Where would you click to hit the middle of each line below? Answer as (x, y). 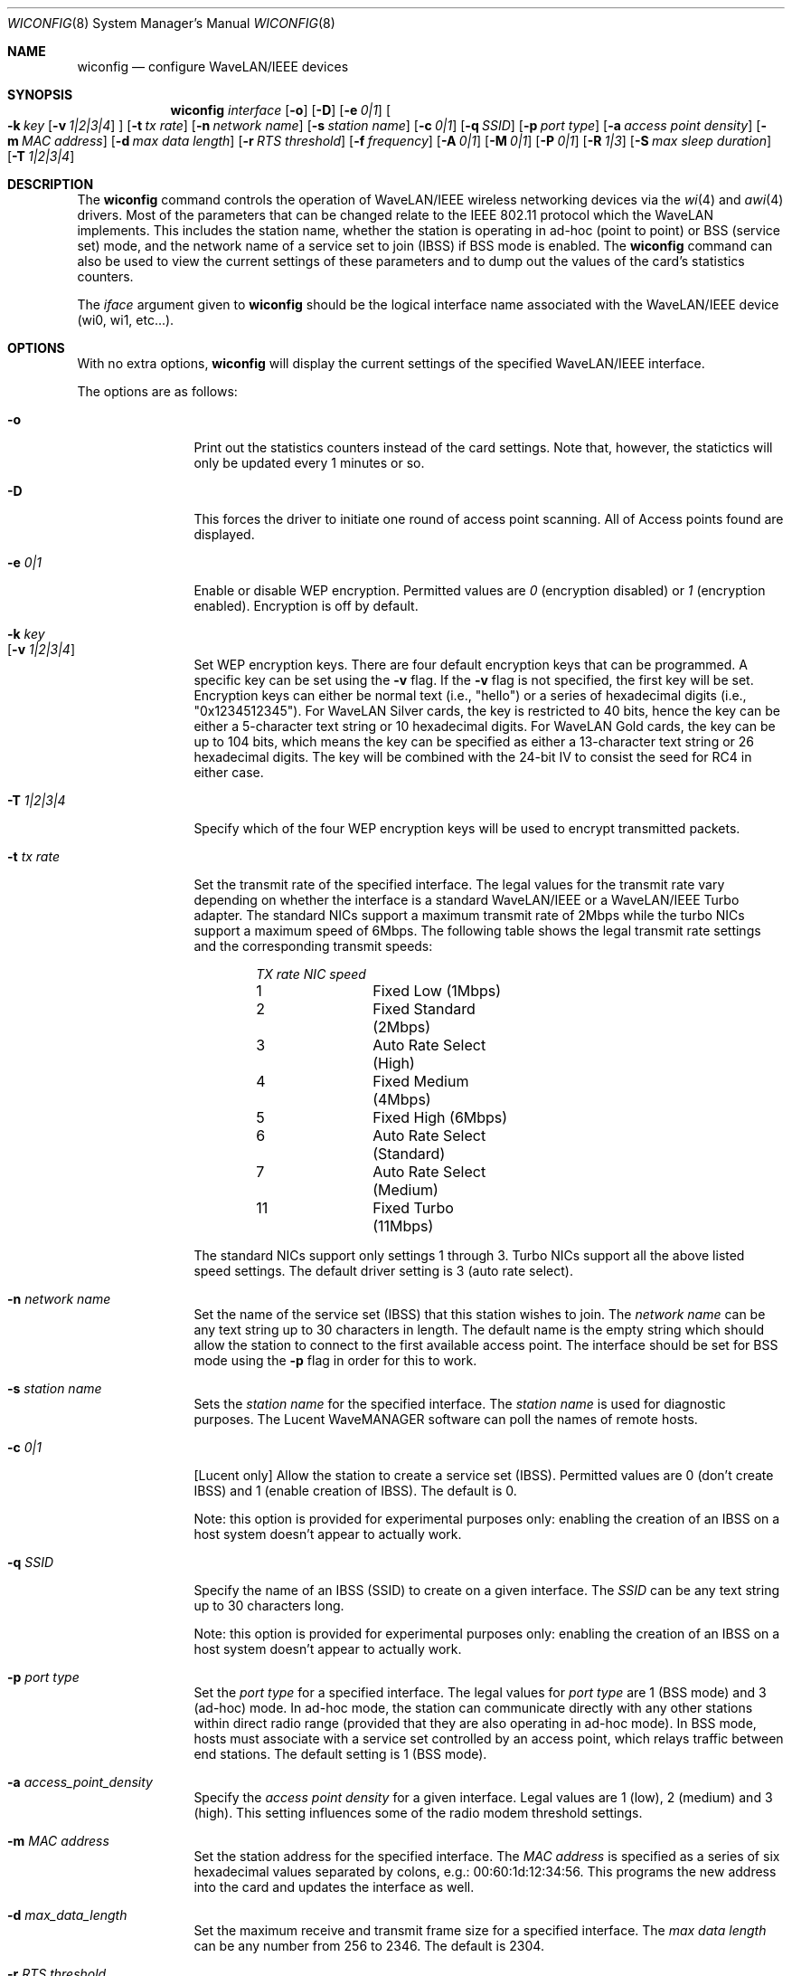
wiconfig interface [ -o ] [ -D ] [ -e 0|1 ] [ (280, 110)
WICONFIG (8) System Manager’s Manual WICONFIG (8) (171, 23)
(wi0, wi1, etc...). (126, 320)
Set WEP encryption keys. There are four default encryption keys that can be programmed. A (471, 665)
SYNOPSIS (40, 95)
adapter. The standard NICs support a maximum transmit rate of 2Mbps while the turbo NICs (469, 915)
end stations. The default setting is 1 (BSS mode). (340, 1754)
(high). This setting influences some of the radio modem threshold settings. (418, 1813)
